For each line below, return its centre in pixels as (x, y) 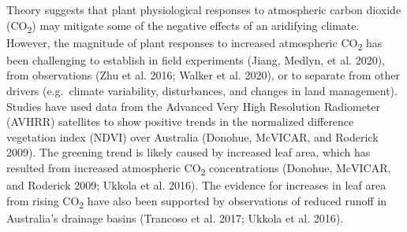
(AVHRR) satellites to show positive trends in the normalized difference (180, 122)
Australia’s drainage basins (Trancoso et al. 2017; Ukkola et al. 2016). (175, 217)
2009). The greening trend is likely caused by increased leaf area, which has (189, 152)
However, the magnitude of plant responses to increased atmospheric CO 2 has (194, 43)
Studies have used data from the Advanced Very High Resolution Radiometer (194, 106)
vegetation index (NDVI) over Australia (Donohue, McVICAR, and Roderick (192, 136)
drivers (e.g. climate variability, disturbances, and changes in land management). (202, 91)
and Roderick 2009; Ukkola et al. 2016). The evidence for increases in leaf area (196, 185)
